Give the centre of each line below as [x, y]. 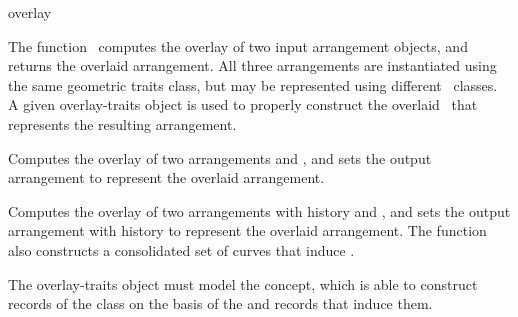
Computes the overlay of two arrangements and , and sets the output [220, 157]
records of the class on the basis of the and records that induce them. [220, 303]
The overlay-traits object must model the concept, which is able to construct [243, 283]
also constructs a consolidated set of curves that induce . [181, 249]
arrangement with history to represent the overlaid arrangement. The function [247, 230]
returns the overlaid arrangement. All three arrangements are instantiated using [252, 65]
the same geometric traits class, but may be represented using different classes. [253, 84]
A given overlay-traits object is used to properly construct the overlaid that [243, 104]
